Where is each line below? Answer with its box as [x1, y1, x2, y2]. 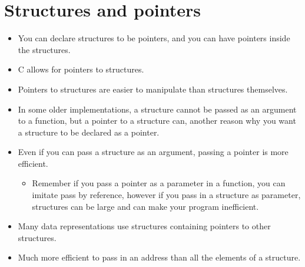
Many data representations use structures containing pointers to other [18, 220, 271, 232]
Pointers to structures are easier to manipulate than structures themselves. [18, 83, 288, 95]
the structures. [18, 43, 71, 55]
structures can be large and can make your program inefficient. [32, 200, 259, 212]
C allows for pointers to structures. [18, 63, 144, 75]
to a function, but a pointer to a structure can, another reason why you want [18, 114, 296, 127]
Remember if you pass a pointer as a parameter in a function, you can [32, 177, 286, 189]
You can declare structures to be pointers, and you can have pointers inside [18, 32, 290, 44]
